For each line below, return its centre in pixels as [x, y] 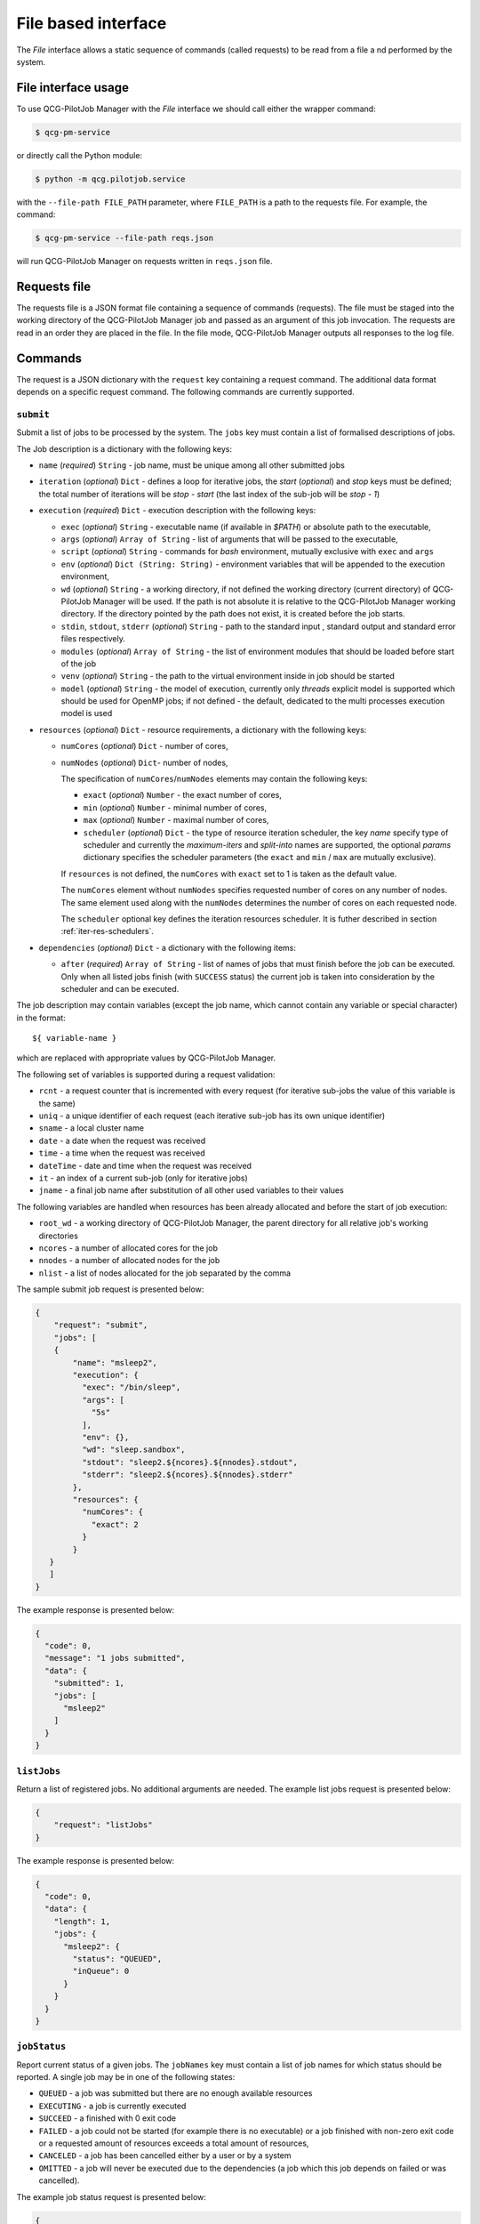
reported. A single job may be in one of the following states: [126, 2077]
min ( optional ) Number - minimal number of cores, [175, 807]
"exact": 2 [115, 1524]
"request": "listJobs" [103, 1825]
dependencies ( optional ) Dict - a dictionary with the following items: [168, 947]
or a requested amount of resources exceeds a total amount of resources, [174, 2143]
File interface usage [72, 88]
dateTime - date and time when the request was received [145, 1165]
